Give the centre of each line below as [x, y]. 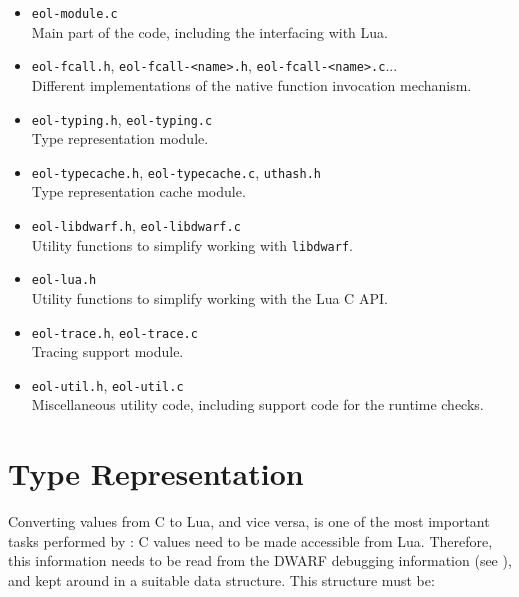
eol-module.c [74, 14]
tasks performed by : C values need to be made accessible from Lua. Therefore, [250, 540]
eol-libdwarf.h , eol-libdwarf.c [136, 225]
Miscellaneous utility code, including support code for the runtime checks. [257, 404]
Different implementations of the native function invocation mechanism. [251, 84]
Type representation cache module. [138, 191]
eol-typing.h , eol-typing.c [122, 118]
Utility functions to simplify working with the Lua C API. [209, 297]
